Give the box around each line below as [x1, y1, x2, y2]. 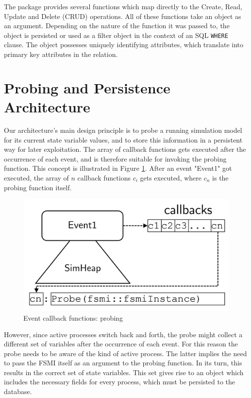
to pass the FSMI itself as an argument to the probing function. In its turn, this [4, 358, 242, 368]
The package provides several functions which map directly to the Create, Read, [4, 1, 242, 11]
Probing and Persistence [4, 77, 170, 97]
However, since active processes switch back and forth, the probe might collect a [4, 329, 243, 339]
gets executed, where [140, 172, 201, 182]
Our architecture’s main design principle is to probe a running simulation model [4, 125, 242, 135]
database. [4, 386, 32, 397]
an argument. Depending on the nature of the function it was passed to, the [4, 20, 230, 31]
